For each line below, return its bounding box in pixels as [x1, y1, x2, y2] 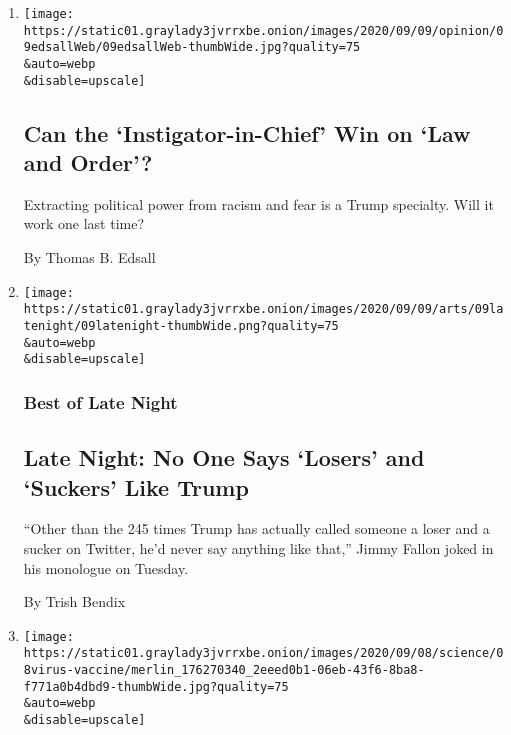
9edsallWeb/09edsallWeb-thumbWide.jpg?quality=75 [23, 40, 361, 55]
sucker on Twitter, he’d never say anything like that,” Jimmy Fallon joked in [23, 537, 494, 558]
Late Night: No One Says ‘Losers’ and [23, 442, 425, 473]
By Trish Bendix [23, 591, 126, 612]
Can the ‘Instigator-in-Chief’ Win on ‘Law [23, 117, 471, 148]
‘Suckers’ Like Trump [23, 471, 249, 502]
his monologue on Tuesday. [23, 557, 189, 578]
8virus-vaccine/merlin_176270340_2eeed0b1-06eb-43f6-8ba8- [23, 663, 425, 678]
